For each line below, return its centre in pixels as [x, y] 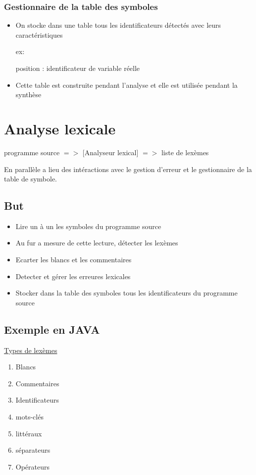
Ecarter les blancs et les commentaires [74, 260]
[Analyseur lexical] [110, 152]
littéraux [29, 433]
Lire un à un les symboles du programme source [88, 226]
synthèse [28, 94]
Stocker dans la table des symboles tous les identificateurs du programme [127, 293]
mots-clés [29, 417]
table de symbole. [31, 179]
